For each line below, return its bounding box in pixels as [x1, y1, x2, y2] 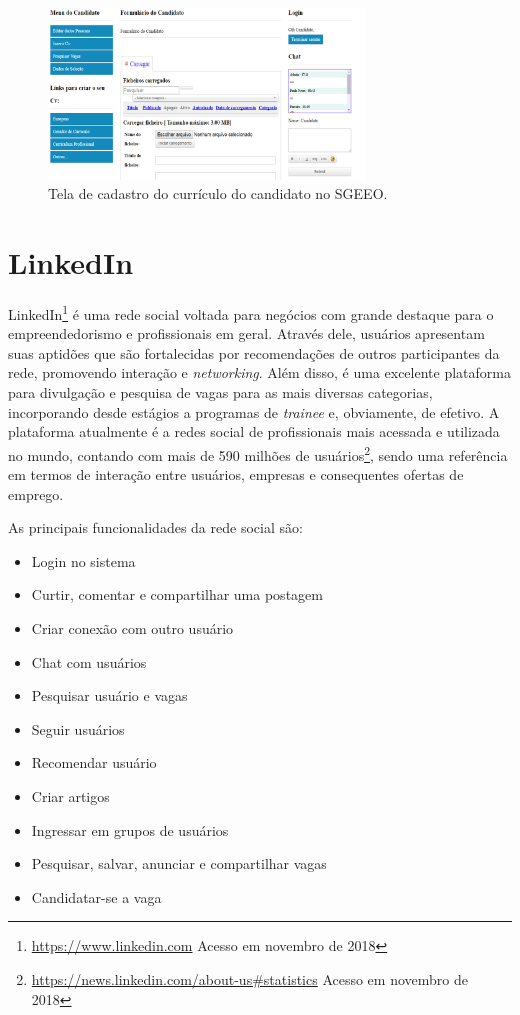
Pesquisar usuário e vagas [31, 685, 188, 706]
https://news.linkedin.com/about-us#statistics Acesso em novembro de [31, 969, 468, 989]
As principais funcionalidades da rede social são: [8, 517, 303, 538]
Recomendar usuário [31, 752, 157, 773]
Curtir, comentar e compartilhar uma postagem [31, 584, 323, 605]
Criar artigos [31, 786, 110, 807]
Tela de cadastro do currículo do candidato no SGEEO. [48, 183, 388, 204]
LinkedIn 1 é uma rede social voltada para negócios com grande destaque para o [8, 301, 494, 324]
